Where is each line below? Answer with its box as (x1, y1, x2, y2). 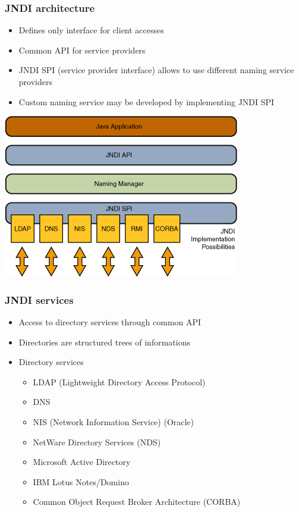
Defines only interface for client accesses (18, 24, 164, 36)
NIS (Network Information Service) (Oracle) (33, 415, 194, 428)
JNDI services (5, 292, 74, 307)
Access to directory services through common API (18, 316, 202, 328)
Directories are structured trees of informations (18, 335, 190, 348)
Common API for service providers (18, 43, 146, 56)
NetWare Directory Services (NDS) (33, 435, 161, 448)
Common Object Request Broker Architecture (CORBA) (33, 495, 241, 508)
